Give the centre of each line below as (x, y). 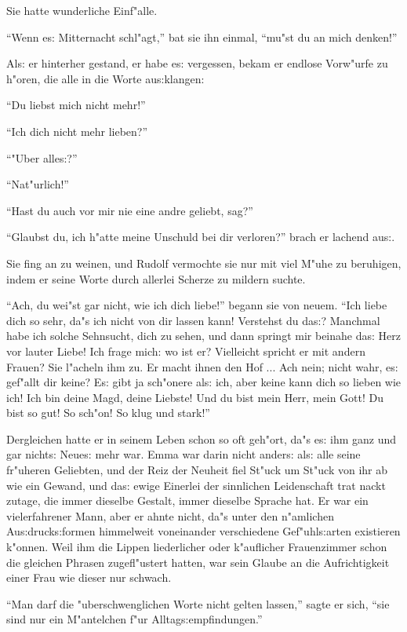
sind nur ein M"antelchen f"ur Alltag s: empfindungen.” (134, 619)
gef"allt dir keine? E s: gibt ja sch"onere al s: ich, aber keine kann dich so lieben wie (204, 382)
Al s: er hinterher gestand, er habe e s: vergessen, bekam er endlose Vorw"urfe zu (197, 63)
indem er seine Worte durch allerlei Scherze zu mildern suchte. (156, 278)
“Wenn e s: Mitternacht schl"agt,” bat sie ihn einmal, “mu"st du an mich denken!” (202, 37)
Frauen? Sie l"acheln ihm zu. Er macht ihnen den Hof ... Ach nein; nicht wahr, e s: (202, 366)
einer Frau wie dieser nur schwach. (89, 577)
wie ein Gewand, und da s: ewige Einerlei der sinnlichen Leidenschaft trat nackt (196, 485)
